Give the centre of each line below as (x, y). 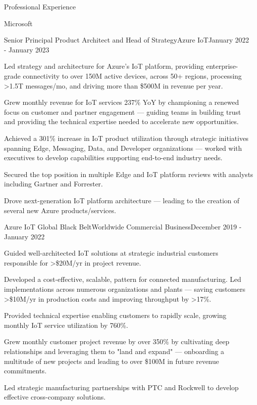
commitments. (26, 371)
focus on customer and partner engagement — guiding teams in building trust (123, 112)
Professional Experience (40, 6)
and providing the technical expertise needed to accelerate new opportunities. (121, 121)
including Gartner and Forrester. (53, 184)
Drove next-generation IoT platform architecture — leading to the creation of (122, 200)
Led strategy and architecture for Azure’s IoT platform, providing (104, 66)
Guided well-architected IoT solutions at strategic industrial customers (111, 253)
